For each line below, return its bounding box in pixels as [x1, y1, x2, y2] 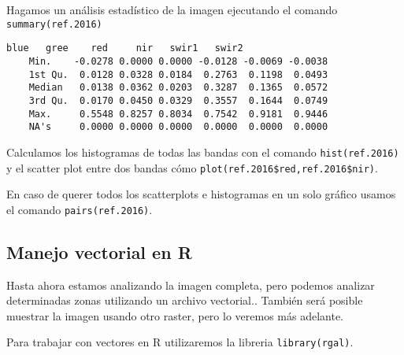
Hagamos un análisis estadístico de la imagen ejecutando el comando [6, 2, 338, 17]
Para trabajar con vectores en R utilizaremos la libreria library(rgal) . [6, 334, 354, 350]
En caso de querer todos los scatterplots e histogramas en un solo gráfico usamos [6, 186, 396, 202]
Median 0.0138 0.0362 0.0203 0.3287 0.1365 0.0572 [28, 82, 328, 94]
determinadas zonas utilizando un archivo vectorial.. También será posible [6, 292, 363, 309]
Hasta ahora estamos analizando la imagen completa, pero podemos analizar [6, 276, 375, 293]
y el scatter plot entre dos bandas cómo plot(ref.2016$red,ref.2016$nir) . [6, 159, 378, 176]
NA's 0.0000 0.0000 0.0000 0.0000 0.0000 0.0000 [28, 121, 328, 133]
